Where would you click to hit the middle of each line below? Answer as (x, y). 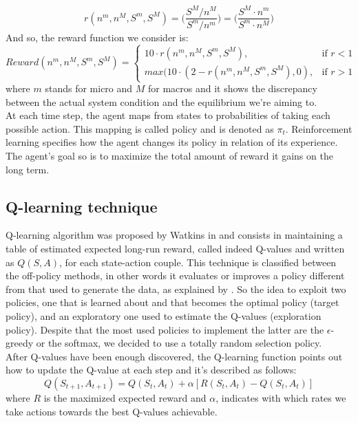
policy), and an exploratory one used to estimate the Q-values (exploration (164, 315)
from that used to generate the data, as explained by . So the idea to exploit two (176, 289)
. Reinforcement (319, 128)
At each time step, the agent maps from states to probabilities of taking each (168, 115)
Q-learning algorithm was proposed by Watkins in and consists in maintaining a (174, 235)
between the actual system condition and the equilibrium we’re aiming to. (161, 101)
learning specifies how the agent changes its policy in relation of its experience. (172, 142)
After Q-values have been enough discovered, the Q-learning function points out (174, 356)
